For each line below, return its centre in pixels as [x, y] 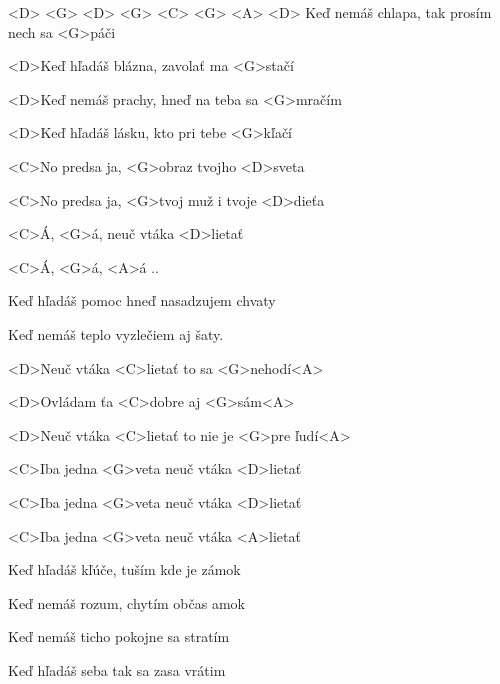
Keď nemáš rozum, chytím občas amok [126, 602]
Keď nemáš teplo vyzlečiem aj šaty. [116, 333]
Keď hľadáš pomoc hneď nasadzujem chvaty [142, 300]
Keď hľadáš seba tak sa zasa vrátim [117, 669]
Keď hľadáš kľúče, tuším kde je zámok [124, 569]
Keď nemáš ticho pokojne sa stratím [119, 636]
